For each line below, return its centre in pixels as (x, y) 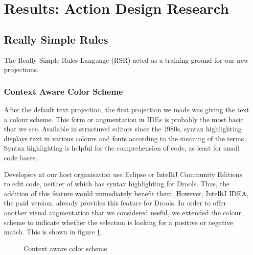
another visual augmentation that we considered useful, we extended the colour (123, 212)
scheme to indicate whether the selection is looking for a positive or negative (119, 222)
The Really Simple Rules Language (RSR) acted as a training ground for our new (126, 60)
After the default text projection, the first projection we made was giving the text (127, 109)
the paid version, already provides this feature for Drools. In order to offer (115, 203)
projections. (21, 69)
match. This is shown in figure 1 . (53, 232)
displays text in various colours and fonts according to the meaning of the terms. (125, 138)
